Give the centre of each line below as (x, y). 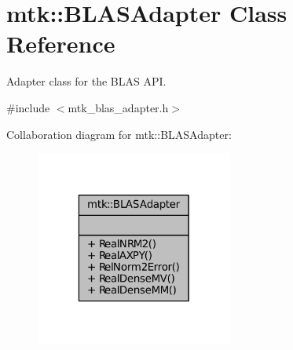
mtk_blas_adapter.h (118, 107)
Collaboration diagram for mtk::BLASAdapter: (119, 134)
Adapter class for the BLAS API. (86, 81)
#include (28, 107)
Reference (61, 44)
